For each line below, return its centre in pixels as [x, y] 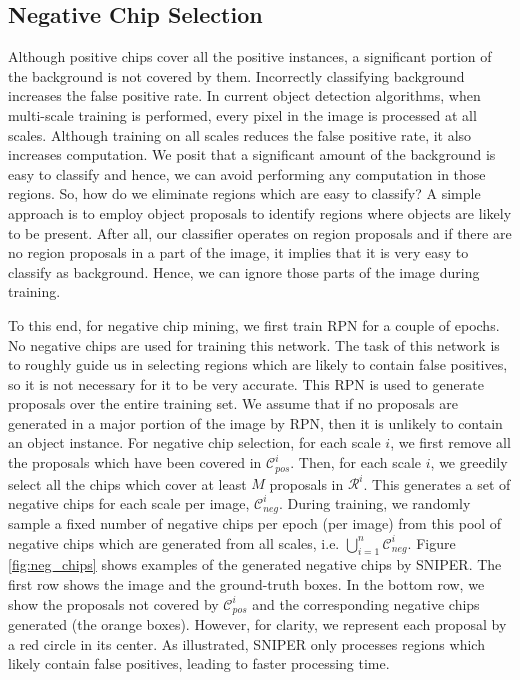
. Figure [431, 542]
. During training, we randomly [375, 502]
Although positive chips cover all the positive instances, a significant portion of [250, 56]
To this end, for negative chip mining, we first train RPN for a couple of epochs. [254, 324]
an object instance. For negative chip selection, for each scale [194, 442]
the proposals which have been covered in [135, 462]
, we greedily [469, 462]
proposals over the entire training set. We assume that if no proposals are [233, 403]
